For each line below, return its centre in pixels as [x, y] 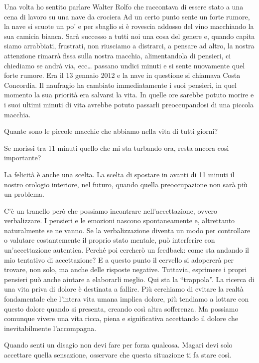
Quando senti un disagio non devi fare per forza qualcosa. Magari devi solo [118, 345]
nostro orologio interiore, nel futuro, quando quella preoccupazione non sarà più [126, 184]
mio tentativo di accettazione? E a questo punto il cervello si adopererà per [119, 259]
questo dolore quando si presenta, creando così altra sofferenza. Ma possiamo [121, 308]
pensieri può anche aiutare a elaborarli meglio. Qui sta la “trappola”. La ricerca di [129, 279]
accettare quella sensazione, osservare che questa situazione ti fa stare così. [118, 355]
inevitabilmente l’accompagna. [50, 328]
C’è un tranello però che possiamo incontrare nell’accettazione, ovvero [111, 210]
